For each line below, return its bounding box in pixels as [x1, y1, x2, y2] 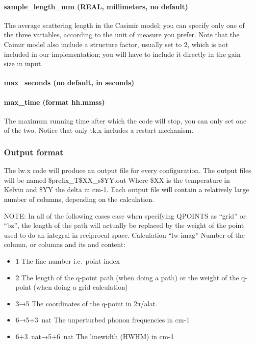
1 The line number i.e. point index [15, 255, 120, 266]
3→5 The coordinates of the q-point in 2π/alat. [15, 298, 157, 308]
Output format [4, 146, 64, 158]
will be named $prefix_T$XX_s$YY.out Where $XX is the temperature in [4, 174, 230, 185]
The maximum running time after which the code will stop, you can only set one [4, 115, 247, 125]
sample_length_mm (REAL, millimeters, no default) [4, 1, 188, 11]
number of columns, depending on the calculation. [4, 194, 154, 204]
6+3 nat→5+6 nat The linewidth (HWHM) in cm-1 [15, 331, 174, 341]
